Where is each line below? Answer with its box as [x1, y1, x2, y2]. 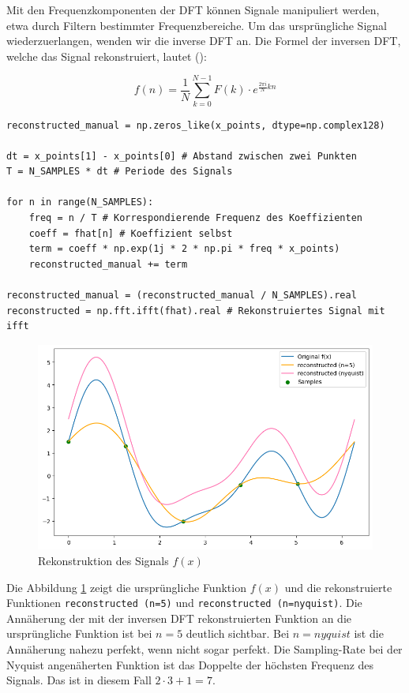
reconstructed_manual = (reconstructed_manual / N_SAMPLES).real [6, 290, 357, 302]
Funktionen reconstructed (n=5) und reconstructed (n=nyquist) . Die [6, 594, 362, 611]
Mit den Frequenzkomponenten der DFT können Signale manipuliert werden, [6, 2, 380, 17]
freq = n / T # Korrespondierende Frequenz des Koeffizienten [28, 212, 363, 224]
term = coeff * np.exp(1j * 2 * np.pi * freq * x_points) [28, 243, 340, 255]
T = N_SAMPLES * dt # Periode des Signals [6, 166, 233, 178]
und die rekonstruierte [284, 579, 392, 595]
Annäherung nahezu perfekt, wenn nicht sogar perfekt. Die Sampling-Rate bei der [6, 640, 403, 657]
